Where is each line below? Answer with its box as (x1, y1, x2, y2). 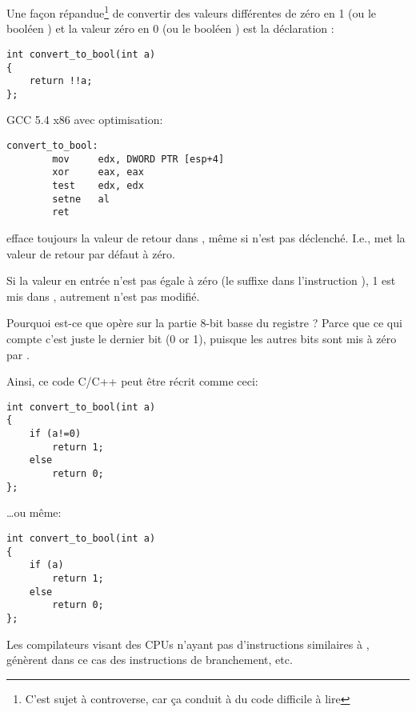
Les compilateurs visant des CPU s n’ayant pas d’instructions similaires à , (6, 635, 370, 652)
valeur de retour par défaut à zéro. (6, 245, 175, 262)
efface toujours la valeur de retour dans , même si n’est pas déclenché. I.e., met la (6, 230, 406, 246)
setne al (52, 193, 110, 205)
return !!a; (29, 75, 93, 87)
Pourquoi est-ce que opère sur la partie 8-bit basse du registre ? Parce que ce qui (6, 314, 402, 331)
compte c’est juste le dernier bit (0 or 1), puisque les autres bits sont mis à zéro (6, 330, 397, 346)
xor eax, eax (52, 166, 144, 178)
